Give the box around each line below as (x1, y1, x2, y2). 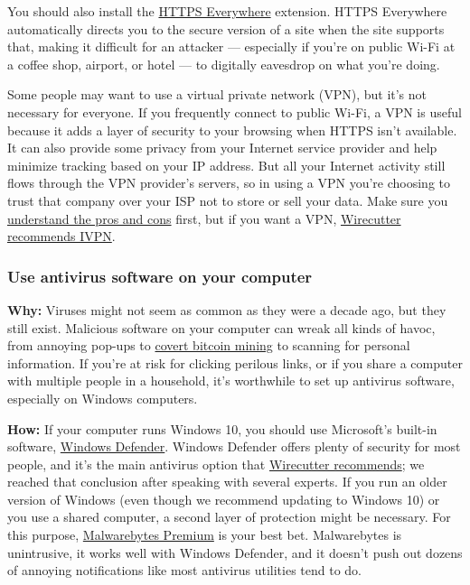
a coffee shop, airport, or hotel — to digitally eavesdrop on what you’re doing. (7, 54, 440, 73)
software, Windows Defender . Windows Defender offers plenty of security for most (7, 437, 461, 456)
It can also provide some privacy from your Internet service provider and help (7, 138, 437, 157)
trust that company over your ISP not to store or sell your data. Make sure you (7, 190, 448, 209)
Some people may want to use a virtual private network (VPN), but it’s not (7, 85, 428, 104)
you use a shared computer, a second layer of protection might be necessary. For (7, 507, 451, 526)
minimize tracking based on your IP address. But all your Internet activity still (7, 155, 446, 174)
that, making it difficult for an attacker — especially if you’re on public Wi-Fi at (7, 37, 456, 56)
